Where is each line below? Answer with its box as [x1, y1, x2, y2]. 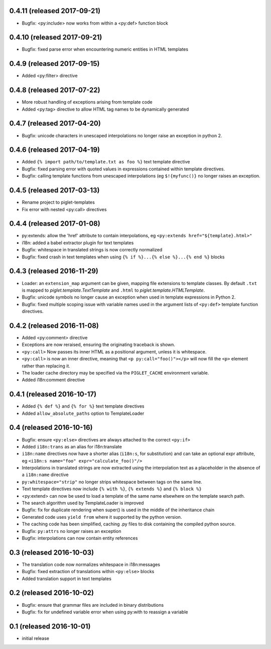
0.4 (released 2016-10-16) [9, 423, 93, 432]
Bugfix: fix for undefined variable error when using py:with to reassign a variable [22, 609, 188, 615]
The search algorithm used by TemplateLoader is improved [22, 500, 144, 506]
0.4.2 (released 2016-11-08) [9, 321, 99, 330]
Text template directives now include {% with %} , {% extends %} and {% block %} [22, 486, 202, 492]
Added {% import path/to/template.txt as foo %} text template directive [22, 159, 190, 165]
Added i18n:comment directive [22, 377, 85, 383]
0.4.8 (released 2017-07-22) [9, 86, 100, 95]
